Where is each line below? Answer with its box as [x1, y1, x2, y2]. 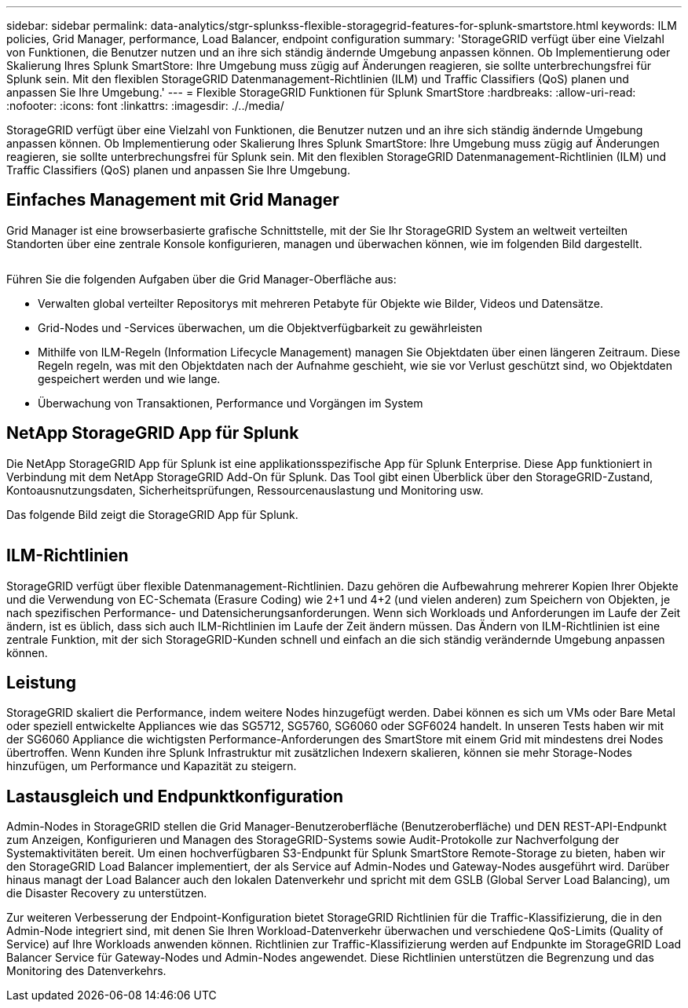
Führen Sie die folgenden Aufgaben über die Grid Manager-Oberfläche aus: [6, 272, 397, 286]
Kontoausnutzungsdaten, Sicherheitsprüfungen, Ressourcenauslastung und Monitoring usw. [6, 483, 484, 497]
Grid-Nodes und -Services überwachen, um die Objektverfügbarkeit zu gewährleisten [38, 320, 482, 334]
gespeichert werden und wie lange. [38, 371, 221, 385]
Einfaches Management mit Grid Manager [6, 190, 339, 210]
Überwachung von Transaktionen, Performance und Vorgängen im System [38, 396, 423, 410]
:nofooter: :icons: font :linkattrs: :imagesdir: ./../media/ [6, 99, 284, 112]
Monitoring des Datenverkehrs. [6, 964, 167, 978]
